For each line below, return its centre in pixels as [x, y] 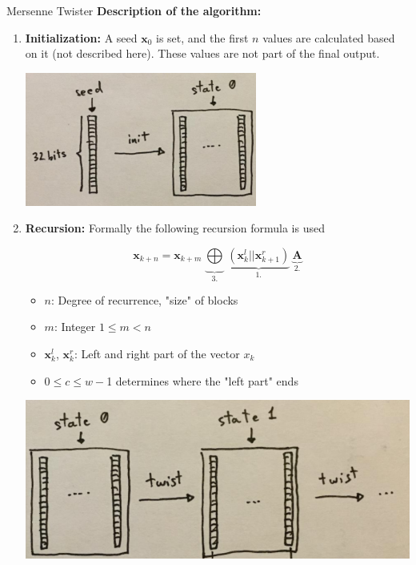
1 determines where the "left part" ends [202, 380]
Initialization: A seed [81, 37]
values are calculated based [329, 37]
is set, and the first [202, 37]
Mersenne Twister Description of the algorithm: [134, 10]
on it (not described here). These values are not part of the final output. [202, 53]
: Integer [75, 327]
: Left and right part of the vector [157, 353]
